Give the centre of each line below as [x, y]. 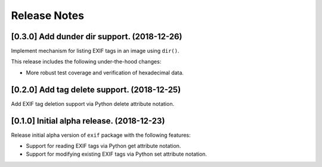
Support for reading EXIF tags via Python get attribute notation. [103, 146]
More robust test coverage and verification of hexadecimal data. [105, 73]
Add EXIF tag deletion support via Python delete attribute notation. [93, 103]
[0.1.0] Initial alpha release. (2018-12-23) [88, 121]
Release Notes [48, 15]
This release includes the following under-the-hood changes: [86, 62]
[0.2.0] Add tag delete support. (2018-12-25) [96, 89]
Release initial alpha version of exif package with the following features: [101, 135]
